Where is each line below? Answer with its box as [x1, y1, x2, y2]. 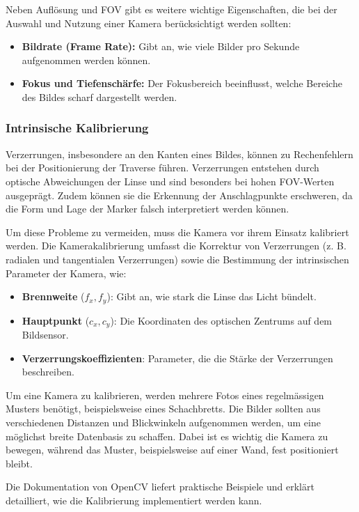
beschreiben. [22, 364, 74, 379]
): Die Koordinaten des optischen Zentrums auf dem [110, 313, 333, 327]
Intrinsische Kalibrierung [6, 119, 149, 137]
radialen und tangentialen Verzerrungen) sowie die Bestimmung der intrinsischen [6, 251, 349, 266]
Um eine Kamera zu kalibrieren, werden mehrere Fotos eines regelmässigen [6, 387, 324, 402]
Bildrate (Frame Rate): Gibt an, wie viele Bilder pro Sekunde [22, 39, 300, 54]
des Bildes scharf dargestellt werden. [22, 89, 177, 104]
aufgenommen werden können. [22, 52, 151, 67]
